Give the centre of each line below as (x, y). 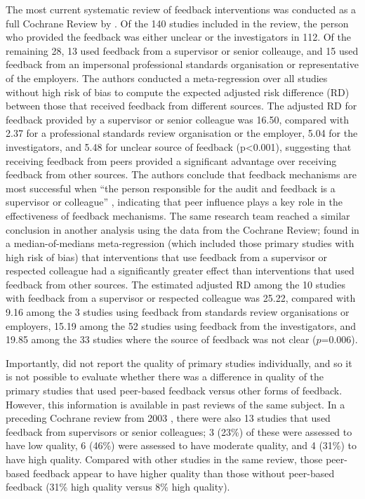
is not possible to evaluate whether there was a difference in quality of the (165, 377)
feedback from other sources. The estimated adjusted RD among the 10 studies (175, 284)
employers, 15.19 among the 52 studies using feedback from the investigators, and (181, 325)
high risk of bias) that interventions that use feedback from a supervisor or (167, 257)
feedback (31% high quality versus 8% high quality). (118, 487)
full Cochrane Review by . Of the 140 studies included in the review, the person (177, 23)
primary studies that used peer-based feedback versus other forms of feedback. (174, 391)
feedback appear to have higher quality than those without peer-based (184, 473)
